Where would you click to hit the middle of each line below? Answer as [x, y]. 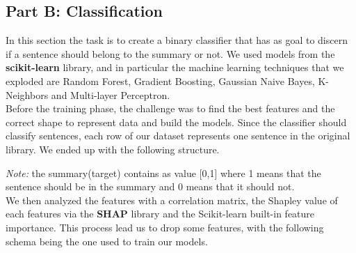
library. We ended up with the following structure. [113, 149]
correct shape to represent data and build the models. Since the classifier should [176, 122]
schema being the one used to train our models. [107, 241]
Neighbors [27, 94]
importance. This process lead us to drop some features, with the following [165, 227]
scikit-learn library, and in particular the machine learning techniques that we [175, 67]
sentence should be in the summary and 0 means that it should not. [150, 186]
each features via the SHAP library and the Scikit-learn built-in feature [160, 214]
